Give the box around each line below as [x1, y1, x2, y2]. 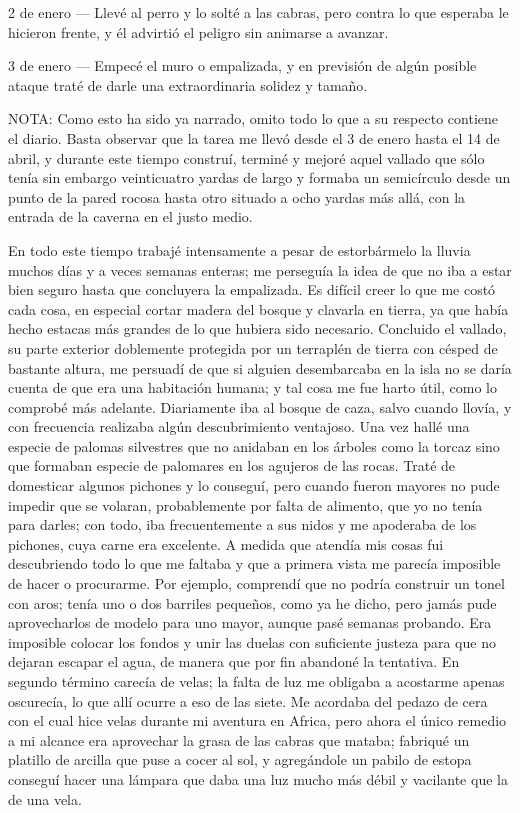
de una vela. [8, 788, 82, 809]
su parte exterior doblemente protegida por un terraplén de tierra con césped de [8, 337, 498, 358]
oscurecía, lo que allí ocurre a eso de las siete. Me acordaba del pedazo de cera [8, 690, 488, 711]
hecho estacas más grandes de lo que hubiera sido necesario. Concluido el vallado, [8, 318, 507, 339]
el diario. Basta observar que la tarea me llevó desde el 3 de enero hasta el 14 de [8, 127, 500, 148]
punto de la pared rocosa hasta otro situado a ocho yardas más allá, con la [8, 186, 466, 207]
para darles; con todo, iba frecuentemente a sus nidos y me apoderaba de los [8, 514, 477, 535]
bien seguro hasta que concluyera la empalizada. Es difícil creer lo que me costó [8, 279, 496, 300]
